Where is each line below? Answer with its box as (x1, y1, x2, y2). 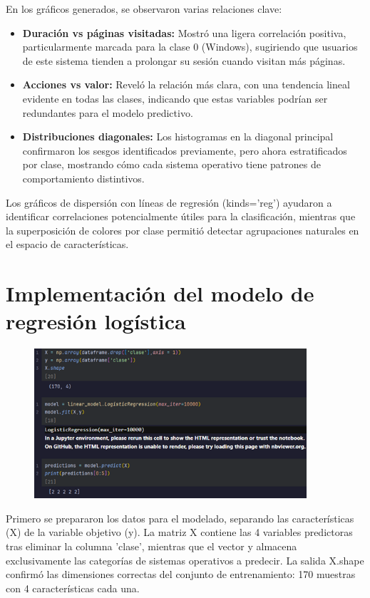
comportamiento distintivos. (22, 170, 145, 185)
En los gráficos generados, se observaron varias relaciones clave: (6, 1, 282, 16)
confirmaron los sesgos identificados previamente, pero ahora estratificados (22, 143, 347, 158)
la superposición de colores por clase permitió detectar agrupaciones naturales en (6, 222, 359, 237)
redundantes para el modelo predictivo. (22, 105, 193, 120)
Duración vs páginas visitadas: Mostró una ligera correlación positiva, (22, 25, 346, 40)
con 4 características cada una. (6, 580, 140, 595)
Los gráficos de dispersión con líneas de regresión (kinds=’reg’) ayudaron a (6, 195, 332, 210)
